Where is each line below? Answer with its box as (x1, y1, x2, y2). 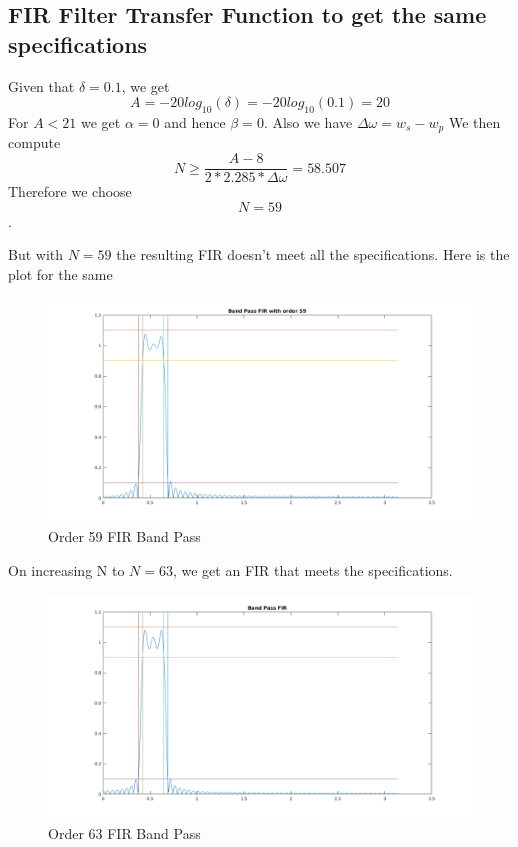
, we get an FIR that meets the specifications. (172, 560, 453, 581)
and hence (164, 111, 226, 132)
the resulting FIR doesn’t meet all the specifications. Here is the (116, 244, 510, 265)
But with (8, 244, 64, 265)
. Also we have (263, 111, 353, 132)
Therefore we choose (8, 181, 132, 202)
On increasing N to (8, 560, 125, 581)
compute (8, 132, 61, 153)
